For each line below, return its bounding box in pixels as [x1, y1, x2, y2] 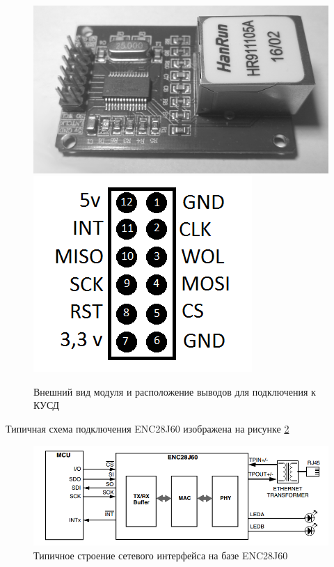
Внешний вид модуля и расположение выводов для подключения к [33, 384, 316, 398]
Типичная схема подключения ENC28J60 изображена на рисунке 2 [6, 421, 289, 435]
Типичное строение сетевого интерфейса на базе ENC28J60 [33, 547, 288, 562]
